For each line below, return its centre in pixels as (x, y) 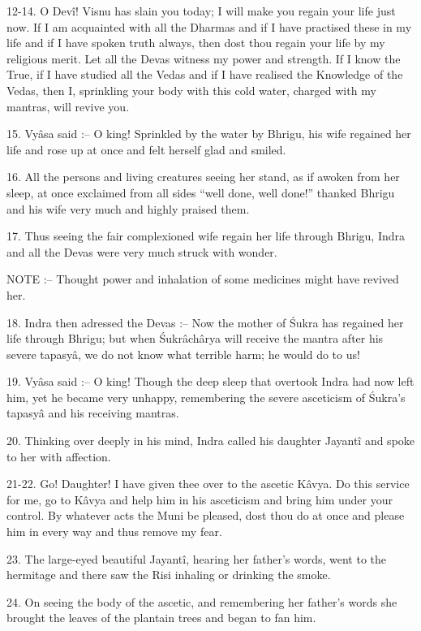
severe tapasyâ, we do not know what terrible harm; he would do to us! (183, 354)
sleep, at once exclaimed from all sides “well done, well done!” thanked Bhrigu (201, 192)
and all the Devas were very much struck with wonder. (142, 251)
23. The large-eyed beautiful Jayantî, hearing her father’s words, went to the (196, 558)
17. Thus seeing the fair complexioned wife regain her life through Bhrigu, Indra (206, 236)
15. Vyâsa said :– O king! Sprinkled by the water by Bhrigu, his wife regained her (209, 134)
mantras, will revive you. (68, 106)
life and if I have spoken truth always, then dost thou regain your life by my (196, 43)
